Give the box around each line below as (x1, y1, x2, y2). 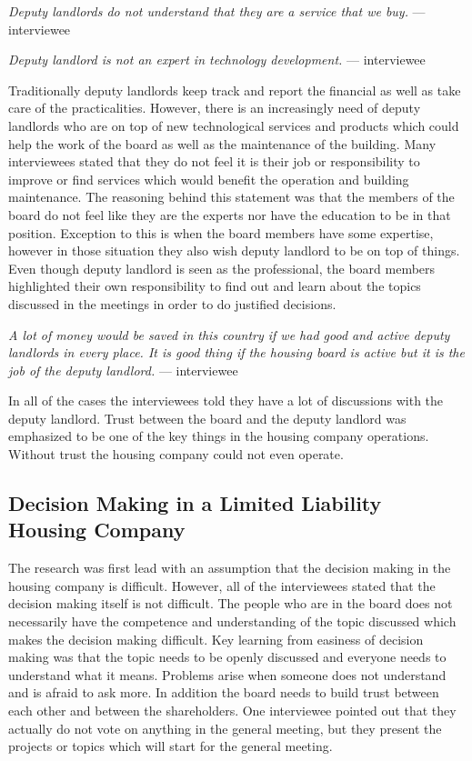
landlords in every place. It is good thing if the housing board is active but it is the (8, 343, 465, 362)
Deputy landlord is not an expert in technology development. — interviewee (8, 50, 426, 69)
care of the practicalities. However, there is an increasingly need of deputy (8, 98, 421, 117)
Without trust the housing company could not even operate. (8, 445, 344, 464)
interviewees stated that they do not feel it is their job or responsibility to (8, 152, 420, 171)
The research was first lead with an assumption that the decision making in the (8, 558, 451, 577)
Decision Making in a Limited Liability (8, 489, 382, 517)
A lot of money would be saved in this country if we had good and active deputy (8, 325, 450, 344)
